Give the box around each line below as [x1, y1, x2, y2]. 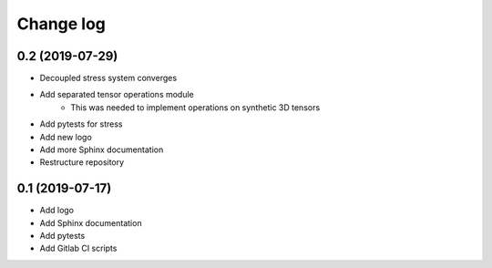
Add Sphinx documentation [39, 217, 142, 228]
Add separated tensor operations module [39, 89, 195, 100]
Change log [16, 14, 107, 34]
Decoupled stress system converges [39, 73, 178, 84]
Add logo [39, 205, 75, 216]
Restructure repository [39, 157, 125, 168]
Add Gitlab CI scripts [39, 242, 118, 254]
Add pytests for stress [39, 119, 123, 129]
